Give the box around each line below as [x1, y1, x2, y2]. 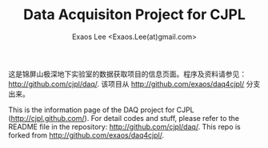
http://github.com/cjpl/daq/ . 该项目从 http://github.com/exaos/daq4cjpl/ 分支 [8, 79, 261, 88]
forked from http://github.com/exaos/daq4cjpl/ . [8, 130, 165, 140]
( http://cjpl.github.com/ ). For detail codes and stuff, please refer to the [8, 113, 240, 123]
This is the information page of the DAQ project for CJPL [8, 105, 194, 115]
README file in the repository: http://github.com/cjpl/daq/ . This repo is [8, 122, 242, 131]
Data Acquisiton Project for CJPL [22, 6, 246, 24]
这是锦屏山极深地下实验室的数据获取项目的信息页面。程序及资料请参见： [8, 69, 246, 79]
